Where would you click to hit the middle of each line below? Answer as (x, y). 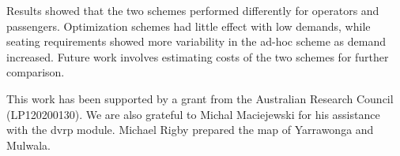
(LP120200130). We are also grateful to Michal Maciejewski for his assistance (193, 114)
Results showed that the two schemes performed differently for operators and (193, 10)
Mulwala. (29, 145)
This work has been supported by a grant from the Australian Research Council (200, 98)
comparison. (36, 72)
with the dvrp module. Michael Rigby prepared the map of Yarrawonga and (190, 130)
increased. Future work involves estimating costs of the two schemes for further (198, 56)
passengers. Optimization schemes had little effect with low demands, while (189, 26)
